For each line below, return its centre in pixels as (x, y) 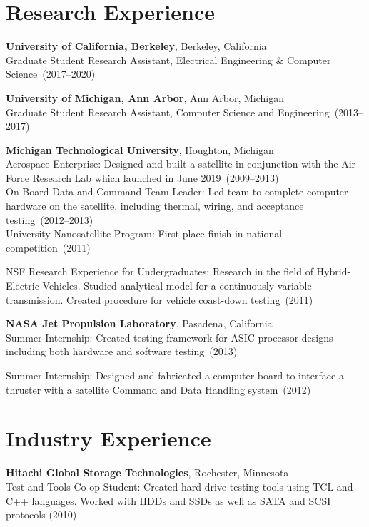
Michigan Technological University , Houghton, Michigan (140, 149)
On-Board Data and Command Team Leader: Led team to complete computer (177, 191)
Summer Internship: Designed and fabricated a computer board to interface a (175, 375)
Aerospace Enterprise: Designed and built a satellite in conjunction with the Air (181, 164)
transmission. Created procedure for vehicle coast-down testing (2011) (160, 299)
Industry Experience (108, 438)
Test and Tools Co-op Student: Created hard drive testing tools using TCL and (180, 486)
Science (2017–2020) (51, 74)
